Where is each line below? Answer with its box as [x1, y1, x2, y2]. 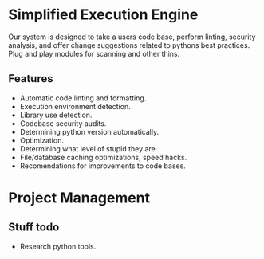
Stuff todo [8, 221, 60, 234]
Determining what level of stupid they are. [19, 143, 158, 153]
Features [8, 72, 53, 85]
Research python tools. [19, 241, 97, 251]
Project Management [8, 189, 150, 206]
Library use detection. [19, 110, 93, 120]
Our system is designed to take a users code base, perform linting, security [8, 32, 256, 41]
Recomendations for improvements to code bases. [19, 161, 186, 171]
